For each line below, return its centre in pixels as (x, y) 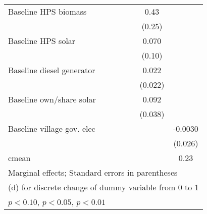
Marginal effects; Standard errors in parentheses (93, 172)
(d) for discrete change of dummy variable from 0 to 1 (103, 187)
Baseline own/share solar (52, 99)
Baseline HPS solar (42, 41)
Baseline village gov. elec (52, 128)
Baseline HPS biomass (47, 11)
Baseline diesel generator (52, 70)
